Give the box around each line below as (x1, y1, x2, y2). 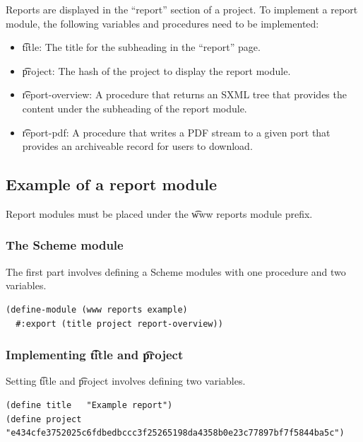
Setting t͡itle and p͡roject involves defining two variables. (6, 373, 246, 388)
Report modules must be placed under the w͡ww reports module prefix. (6, 206, 313, 221)
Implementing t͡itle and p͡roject (6, 346, 184, 364)
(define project (6, 414, 82, 424)
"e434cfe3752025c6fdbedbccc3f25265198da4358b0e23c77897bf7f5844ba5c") (6, 428, 345, 438)
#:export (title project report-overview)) (16, 318, 223, 329)
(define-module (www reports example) (6, 304, 188, 315)
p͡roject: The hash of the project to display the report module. (22, 63, 291, 78)
